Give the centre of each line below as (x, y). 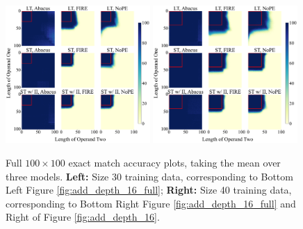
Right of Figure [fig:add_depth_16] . (83, 217)
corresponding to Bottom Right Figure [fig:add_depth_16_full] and (151, 203)
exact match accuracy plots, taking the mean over (174, 162)
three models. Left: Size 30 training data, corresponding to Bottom (149, 176)
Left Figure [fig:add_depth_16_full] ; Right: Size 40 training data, (149, 190)
